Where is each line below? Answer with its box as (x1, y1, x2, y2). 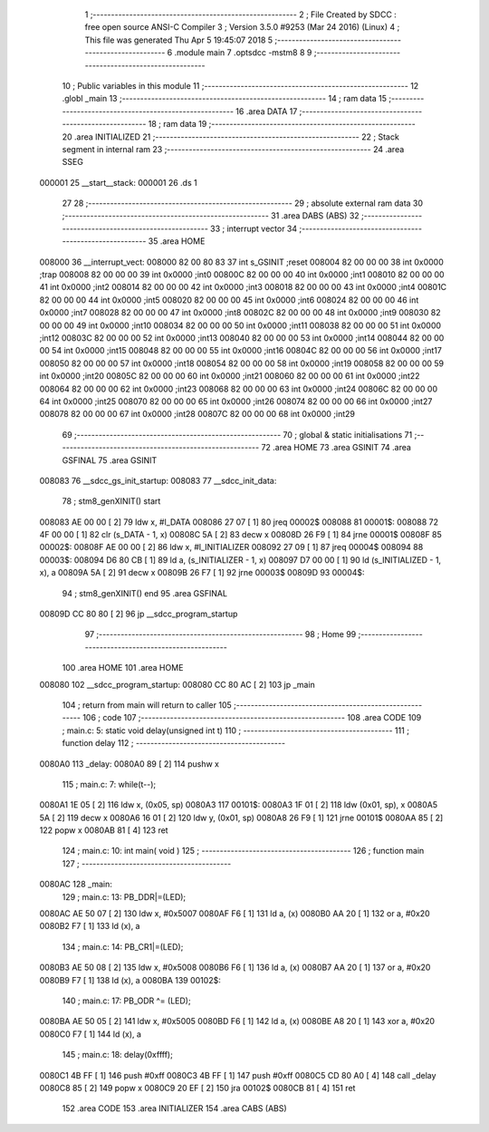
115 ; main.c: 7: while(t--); (62, 779, 157, 789)
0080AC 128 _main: (39, 879, 113, 890)
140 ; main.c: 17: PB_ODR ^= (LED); (62, 995, 191, 1006)
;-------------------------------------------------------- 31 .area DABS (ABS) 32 (62, 210, 360, 221)
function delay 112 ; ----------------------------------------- (62, 738, 285, 749)
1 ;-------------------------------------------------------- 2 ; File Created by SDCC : (84, 9, 398, 20)
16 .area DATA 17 (235, 105, 298, 117)
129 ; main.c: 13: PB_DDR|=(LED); (62, 891, 187, 902)
